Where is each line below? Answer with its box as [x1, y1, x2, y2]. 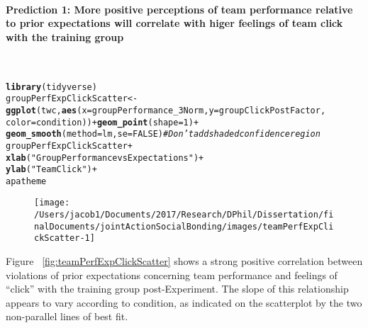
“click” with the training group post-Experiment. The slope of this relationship [6, 281, 349, 296]
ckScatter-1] [34, 233, 95, 244]
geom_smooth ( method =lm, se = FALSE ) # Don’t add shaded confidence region [6, 129, 320, 140]
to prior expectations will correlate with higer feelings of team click [6, 16, 343, 30]
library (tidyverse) [6, 81, 97, 92]
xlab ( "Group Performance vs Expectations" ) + [6, 152, 204, 163]
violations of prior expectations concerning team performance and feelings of [6, 267, 338, 282]
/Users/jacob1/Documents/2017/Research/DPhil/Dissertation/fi [34, 210, 334, 220]
